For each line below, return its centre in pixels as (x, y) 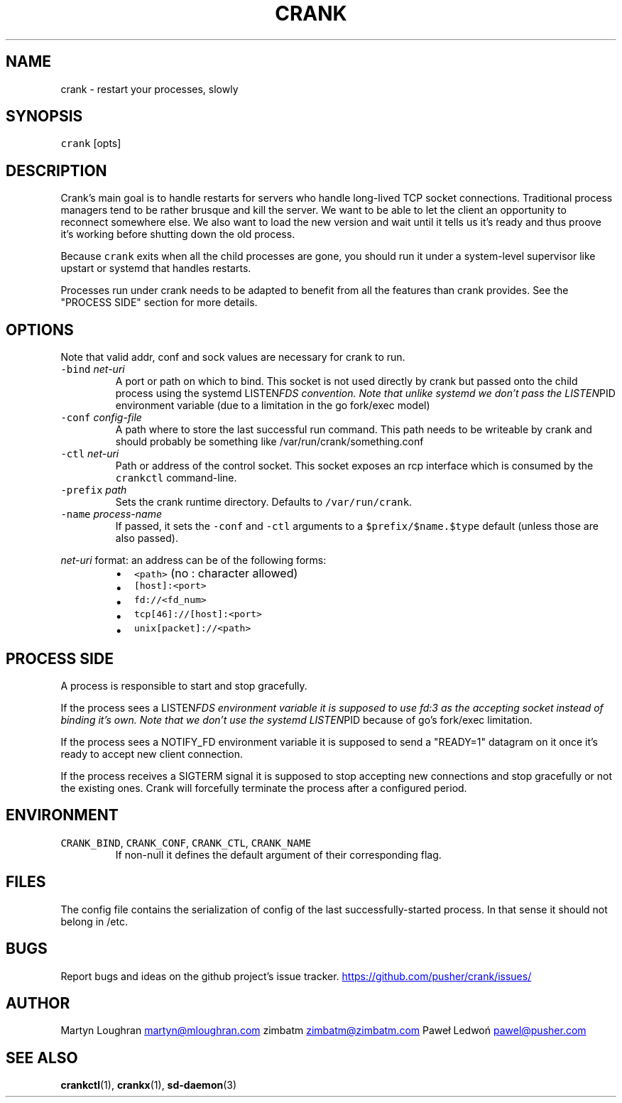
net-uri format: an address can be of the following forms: (193, 560)
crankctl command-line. (176, 478)
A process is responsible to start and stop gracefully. (184, 685)
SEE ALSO (42, 1058)
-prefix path (94, 490)
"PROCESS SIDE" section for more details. (159, 303)
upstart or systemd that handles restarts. (156, 268)
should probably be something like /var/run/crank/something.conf (269, 442)
